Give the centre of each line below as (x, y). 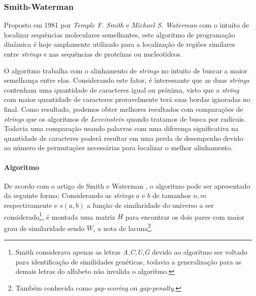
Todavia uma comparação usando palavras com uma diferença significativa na (121, 128)
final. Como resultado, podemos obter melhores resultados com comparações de (124, 109)
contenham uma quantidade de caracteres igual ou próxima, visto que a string (122, 89)
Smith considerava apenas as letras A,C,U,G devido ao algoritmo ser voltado (131, 252)
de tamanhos (172, 195)
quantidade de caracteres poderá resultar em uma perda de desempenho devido (124, 138)
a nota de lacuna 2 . (125, 227)
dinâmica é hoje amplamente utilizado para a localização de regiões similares (120, 44)
